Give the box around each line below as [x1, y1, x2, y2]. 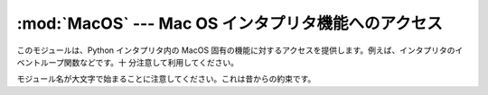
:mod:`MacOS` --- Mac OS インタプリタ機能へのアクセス [16, 13, 443, 33]
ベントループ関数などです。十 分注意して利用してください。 [16, 56, 239, 67]
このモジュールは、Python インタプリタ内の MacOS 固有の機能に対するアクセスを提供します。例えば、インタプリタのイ [16, 45, 464, 56]
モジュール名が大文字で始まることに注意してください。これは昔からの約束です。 [16, 73, 316, 84]
